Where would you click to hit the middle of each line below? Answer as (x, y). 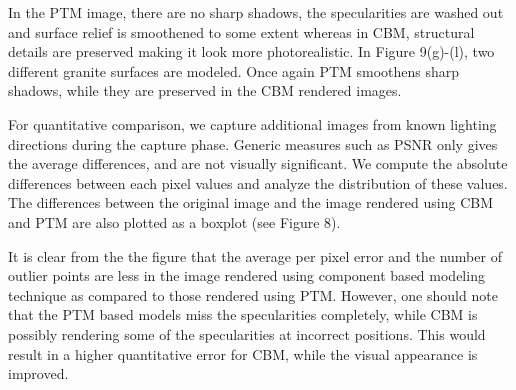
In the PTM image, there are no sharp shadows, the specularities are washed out (256, 12)
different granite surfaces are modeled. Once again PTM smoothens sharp (234, 70)
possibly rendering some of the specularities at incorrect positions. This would (247, 333)
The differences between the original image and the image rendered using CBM (251, 202)
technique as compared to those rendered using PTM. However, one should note (253, 294)
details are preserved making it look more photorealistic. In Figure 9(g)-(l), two (251, 51)
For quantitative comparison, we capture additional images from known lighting (252, 123)
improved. (38, 373)
